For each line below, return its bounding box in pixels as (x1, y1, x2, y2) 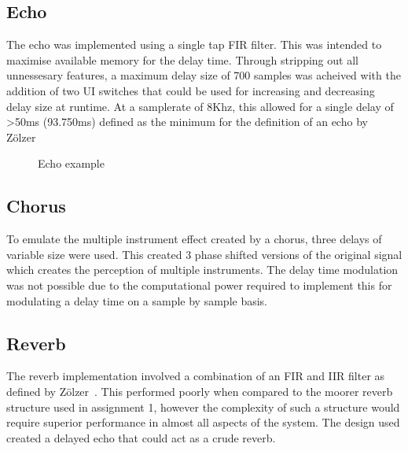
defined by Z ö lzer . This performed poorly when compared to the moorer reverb (6, 383, 393, 399)
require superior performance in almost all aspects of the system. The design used (6, 414, 400, 431)
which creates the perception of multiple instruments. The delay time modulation (6, 261, 399, 278)
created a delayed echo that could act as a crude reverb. (6, 429, 276, 445)
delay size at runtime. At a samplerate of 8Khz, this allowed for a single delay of (6, 98, 394, 114)
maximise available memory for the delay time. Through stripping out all (6, 51, 358, 68)
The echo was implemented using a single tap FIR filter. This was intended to (6, 36, 382, 53)
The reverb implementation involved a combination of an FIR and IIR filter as (6, 368, 385, 384)
